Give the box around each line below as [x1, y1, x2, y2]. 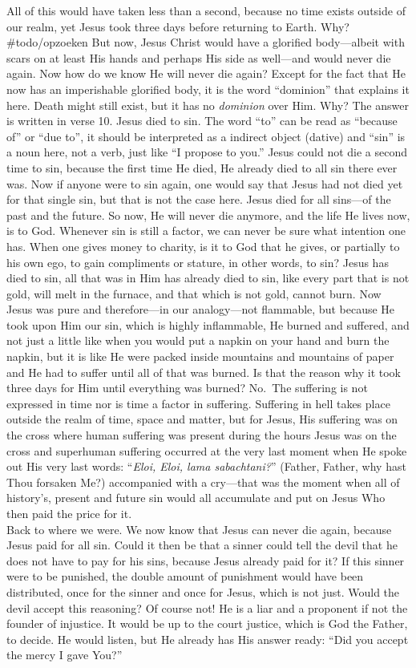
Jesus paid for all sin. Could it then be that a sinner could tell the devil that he [6, 536, 398, 553]
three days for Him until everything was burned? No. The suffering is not [6, 379, 368, 396]
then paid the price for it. [6, 505, 132, 521]
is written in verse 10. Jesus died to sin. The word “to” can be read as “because [6, 112, 398, 129]
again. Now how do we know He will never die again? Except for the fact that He [6, 65, 406, 82]
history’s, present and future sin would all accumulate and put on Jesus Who [6, 489, 386, 506]
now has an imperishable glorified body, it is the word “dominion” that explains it [6, 80, 410, 97]
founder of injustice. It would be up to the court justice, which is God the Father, [6, 615, 408, 632]
